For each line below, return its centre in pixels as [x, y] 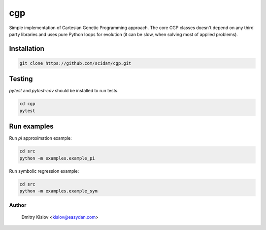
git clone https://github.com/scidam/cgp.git [75, 63]
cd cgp [27, 104]
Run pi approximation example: [41, 138]
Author [18, 205]
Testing [21, 79]
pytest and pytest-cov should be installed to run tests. [64, 91]
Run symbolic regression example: [44, 171]
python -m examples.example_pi [57, 158]
